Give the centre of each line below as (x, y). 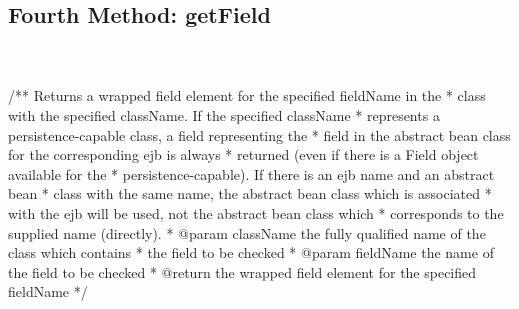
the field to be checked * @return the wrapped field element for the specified (242, 271)
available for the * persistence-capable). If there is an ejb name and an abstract (251, 173)
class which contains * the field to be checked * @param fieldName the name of (251, 252)
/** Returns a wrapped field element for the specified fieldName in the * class (247, 95)
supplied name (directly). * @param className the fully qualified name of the (247, 232)
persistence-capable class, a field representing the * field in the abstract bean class (259, 134)
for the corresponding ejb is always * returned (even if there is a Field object (243, 154)
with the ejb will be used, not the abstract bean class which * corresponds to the (256, 212)
